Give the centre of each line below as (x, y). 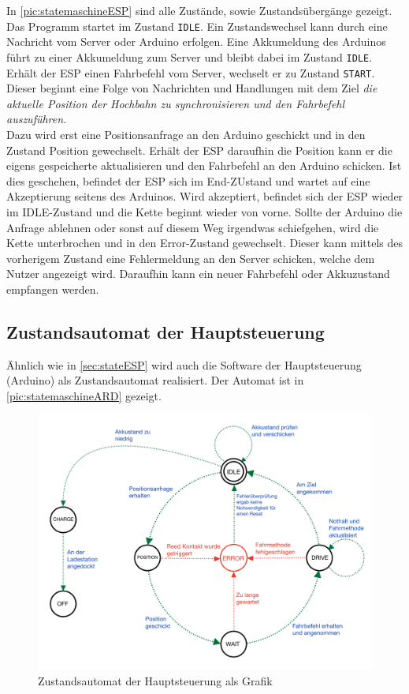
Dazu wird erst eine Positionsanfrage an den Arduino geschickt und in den (186, 134)
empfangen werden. (53, 289)
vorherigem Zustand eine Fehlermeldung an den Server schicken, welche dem (191, 258)
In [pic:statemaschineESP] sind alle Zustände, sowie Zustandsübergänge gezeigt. (199, 10)
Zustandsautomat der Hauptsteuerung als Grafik (155, 681)
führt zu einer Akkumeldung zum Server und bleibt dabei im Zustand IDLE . (190, 56)
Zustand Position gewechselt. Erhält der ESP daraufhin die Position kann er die (199, 150)
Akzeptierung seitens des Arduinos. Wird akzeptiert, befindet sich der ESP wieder (205, 196)
